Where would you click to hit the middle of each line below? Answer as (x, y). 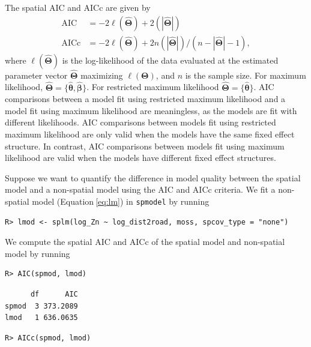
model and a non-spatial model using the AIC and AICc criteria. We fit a (140, 189)
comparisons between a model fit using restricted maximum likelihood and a (145, 99)
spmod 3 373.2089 (41, 306)
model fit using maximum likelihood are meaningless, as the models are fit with (151, 110)
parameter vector (36, 75)
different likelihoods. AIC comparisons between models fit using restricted (140, 122)
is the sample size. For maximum (246, 75)
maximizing (102, 75)
